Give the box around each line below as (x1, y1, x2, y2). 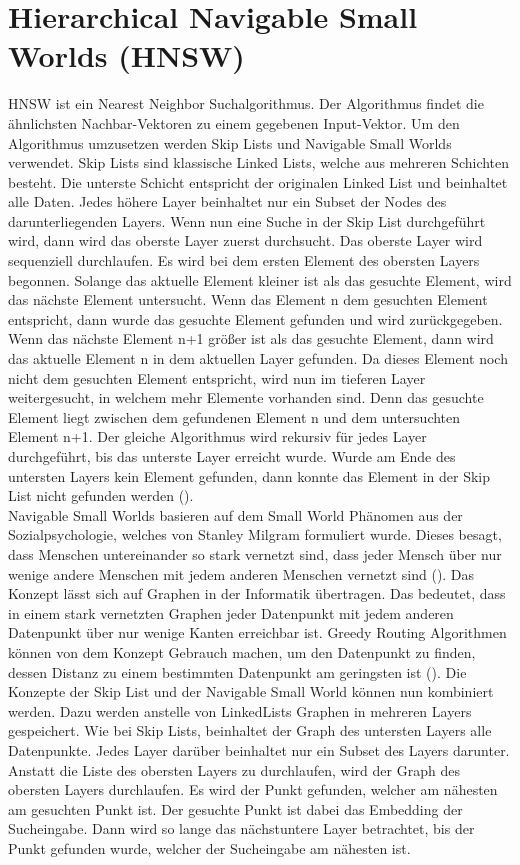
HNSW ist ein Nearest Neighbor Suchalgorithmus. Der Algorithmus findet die (8, 93, 484, 114)
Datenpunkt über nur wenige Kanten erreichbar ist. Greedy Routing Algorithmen (8, 622, 507, 643)
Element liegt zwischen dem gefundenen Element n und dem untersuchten (8, 406, 461, 427)
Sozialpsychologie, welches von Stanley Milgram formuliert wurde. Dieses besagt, (8, 524, 502, 545)
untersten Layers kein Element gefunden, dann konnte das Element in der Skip (8, 465, 491, 486)
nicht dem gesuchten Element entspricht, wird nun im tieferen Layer (8, 367, 426, 388)
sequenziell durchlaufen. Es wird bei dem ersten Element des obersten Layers (8, 250, 480, 271)
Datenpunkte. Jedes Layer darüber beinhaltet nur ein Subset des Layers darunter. (8, 739, 510, 760)
